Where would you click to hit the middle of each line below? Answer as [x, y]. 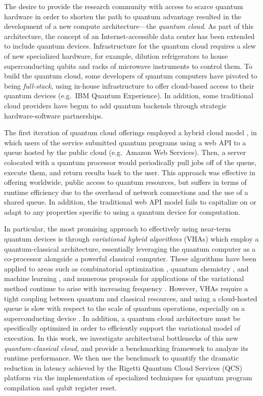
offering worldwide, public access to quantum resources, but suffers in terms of [125, 182]
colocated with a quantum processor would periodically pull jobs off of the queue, [130, 162]
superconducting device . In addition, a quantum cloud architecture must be [122, 318]
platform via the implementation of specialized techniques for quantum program [128, 378]
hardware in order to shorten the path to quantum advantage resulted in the [123, 16]
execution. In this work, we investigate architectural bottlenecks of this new [121, 338]
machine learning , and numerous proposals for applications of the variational [124, 278]
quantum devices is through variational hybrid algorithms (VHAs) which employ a [131, 239]
